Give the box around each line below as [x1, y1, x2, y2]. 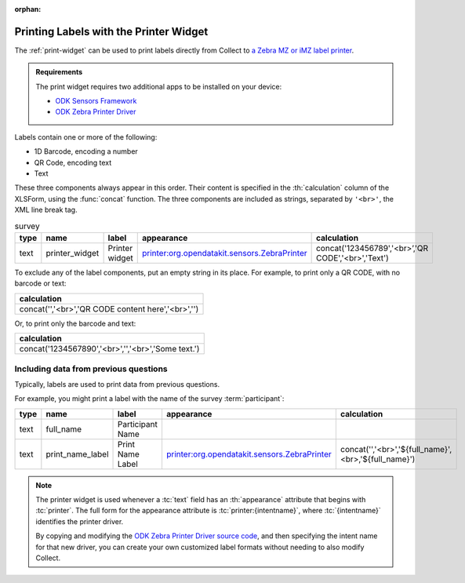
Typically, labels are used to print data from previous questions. [14, 379, 220, 388]
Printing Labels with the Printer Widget [14, 24, 209, 38]
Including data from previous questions [14, 363, 168, 374]
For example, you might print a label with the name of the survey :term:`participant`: [14, 394, 285, 403]
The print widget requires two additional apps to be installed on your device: [35, 82, 282, 91]
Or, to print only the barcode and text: [14, 319, 136, 328]
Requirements [35, 67, 83, 77]
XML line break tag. [14, 205, 78, 215]
